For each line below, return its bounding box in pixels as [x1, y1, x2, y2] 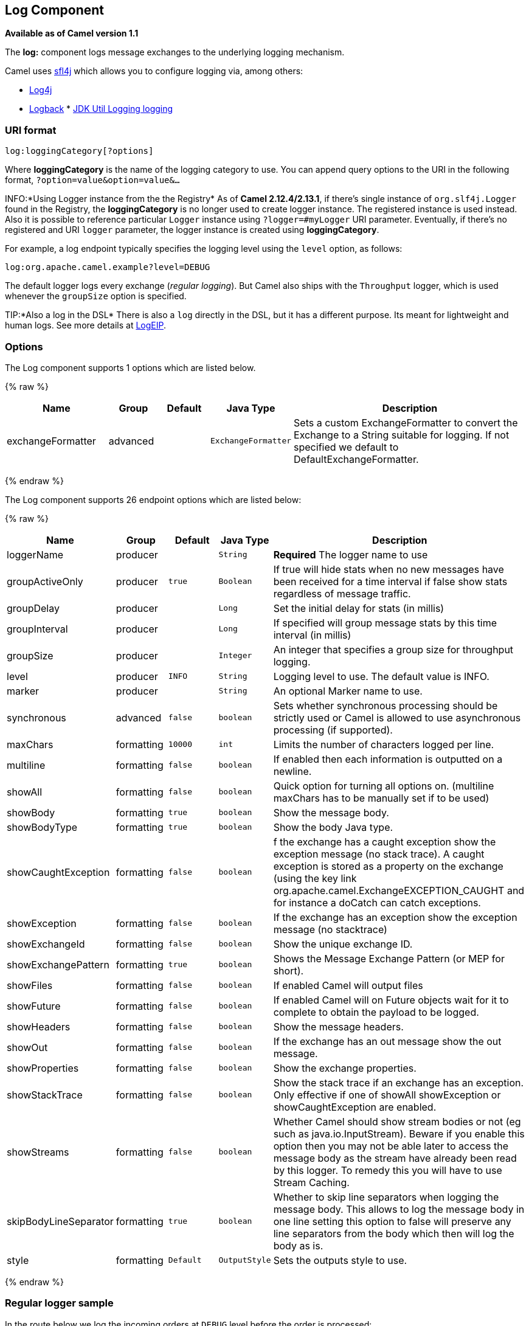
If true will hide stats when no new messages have [273, 563, 504, 575]
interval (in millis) [273, 628, 351, 641]
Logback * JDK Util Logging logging [29, 103, 173, 114]
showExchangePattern [7, 958, 110, 971]
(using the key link [273, 872, 357, 884]
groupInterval [7, 622, 68, 635]
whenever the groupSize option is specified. [5, 291, 187, 302]
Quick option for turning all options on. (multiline [273, 779, 494, 792]
